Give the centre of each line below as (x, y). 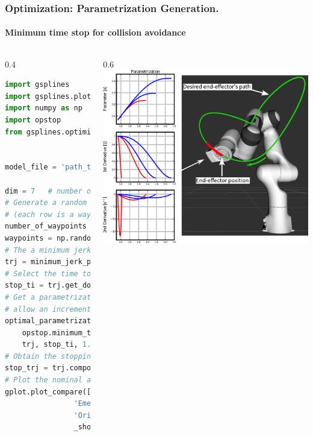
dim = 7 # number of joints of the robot (93, 191)
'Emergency (95, 404)
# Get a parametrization (54, 297)
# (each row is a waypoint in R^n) (76, 214)
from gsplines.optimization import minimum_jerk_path (115, 132)
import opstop (33, 120)
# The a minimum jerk (48, 250)
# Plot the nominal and (52, 380)
